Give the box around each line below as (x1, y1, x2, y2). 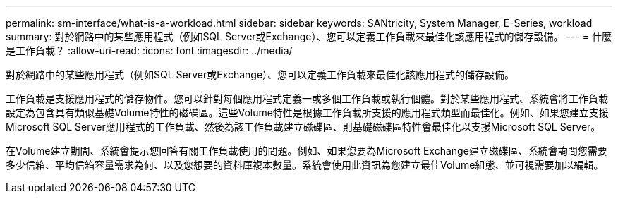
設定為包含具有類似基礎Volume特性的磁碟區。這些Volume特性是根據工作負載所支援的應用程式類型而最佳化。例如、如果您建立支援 (6, 107, 609, 119)
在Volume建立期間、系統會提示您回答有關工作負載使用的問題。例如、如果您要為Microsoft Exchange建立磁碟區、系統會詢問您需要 (6, 145, 607, 157)
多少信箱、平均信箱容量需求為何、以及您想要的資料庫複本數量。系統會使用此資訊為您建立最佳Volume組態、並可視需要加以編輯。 (6, 159, 604, 171)
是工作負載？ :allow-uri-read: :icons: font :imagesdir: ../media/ (6, 44, 293, 56)
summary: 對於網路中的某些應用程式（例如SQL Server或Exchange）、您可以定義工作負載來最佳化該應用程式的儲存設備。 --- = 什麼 (6, 30, 612, 42)
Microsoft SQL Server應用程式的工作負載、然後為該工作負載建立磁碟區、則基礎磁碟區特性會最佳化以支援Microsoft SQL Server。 (6, 121, 601, 133)
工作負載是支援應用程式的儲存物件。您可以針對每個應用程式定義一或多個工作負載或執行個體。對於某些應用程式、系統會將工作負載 (6, 92, 608, 104)
